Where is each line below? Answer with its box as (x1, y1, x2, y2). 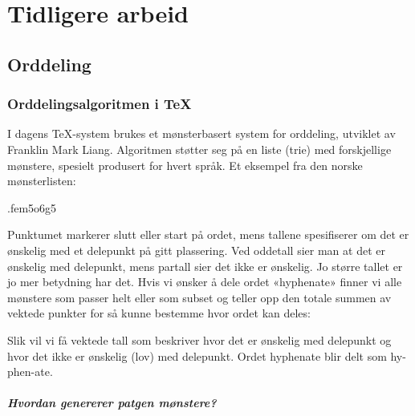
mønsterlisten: (7, 172, 76, 189)
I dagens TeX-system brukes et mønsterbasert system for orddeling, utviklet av (7, 125, 396, 142)
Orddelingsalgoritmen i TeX (7, 94, 192, 114)
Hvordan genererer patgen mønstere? (7, 394, 217, 411)
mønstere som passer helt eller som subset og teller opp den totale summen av (7, 289, 392, 305)
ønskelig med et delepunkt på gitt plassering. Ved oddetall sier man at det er (7, 241, 385, 258)
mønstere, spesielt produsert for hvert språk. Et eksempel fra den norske (7, 156, 363, 173)
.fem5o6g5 (7, 199, 57, 216)
